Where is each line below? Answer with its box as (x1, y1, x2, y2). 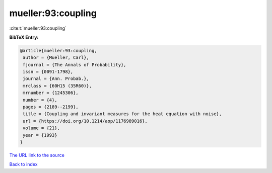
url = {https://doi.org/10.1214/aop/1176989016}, (23, 118, 148, 124)
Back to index (9, 161, 38, 167)
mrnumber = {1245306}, (23, 90, 79, 96)
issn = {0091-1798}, (23, 69, 74, 75)
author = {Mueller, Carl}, (23, 55, 89, 60)
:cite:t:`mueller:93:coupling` (9, 25, 66, 31)
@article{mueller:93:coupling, (20, 48, 98, 53)
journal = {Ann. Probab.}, (23, 76, 89, 81)
